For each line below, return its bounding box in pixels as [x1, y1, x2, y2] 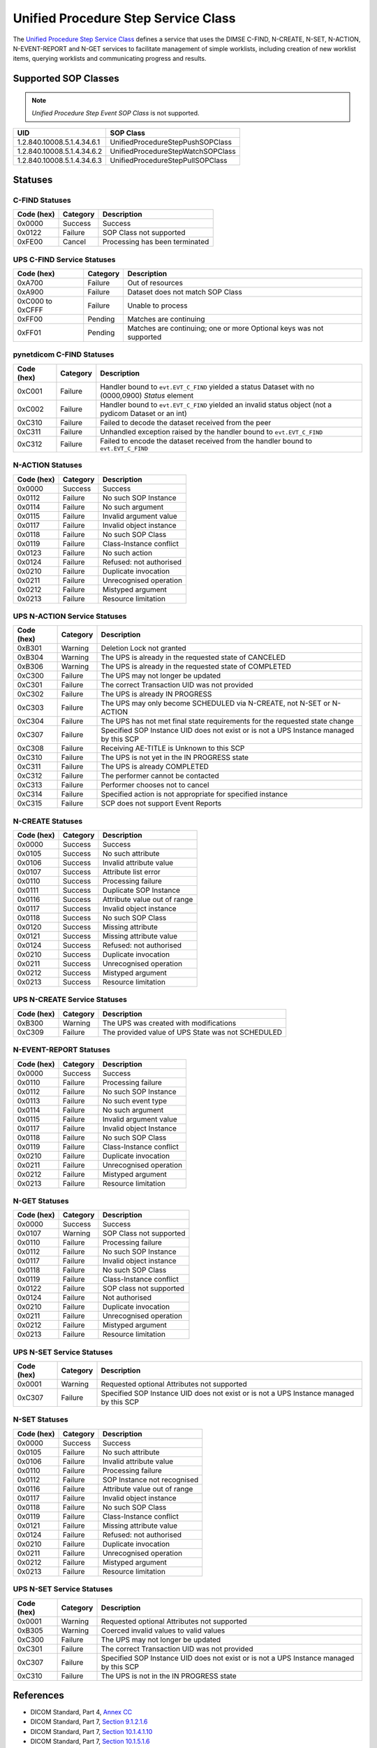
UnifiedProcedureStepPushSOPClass [110, 137, 232, 147]
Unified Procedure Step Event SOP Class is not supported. [31, 109, 200, 117]
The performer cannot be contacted [101, 771, 219, 781]
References [13, 1689, 64, 1701]
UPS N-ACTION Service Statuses [13, 611, 127, 621]
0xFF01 [17, 328, 42, 338]
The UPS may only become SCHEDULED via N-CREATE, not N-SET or [101, 699, 331, 708]
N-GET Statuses [13, 1196, 69, 1205]
